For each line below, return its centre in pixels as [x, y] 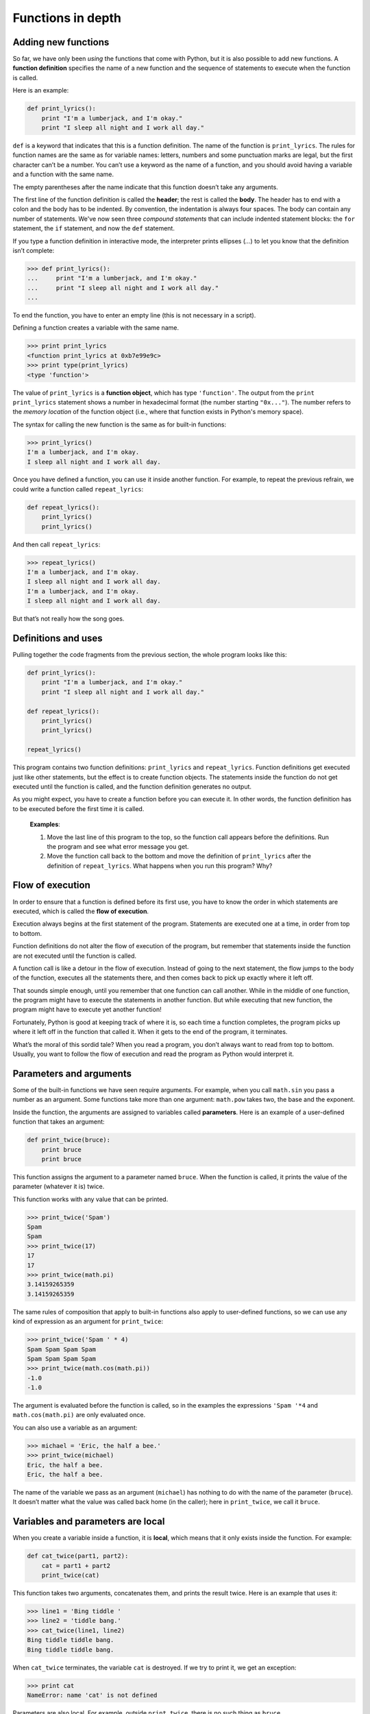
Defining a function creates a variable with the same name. [96, 328]
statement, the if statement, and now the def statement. [94, 228]
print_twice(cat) [71, 1576]
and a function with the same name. [63, 174]
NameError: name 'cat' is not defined [92, 1695]
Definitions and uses [58, 638]
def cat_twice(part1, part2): [78, 1556]
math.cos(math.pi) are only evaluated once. [79, 1415]
